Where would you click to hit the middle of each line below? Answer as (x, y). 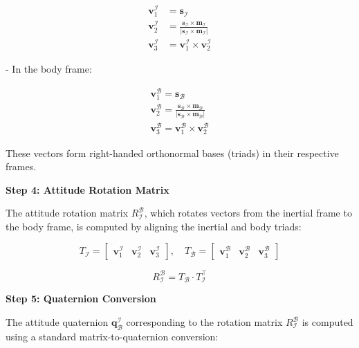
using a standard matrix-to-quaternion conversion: (112, 336)
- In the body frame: (49, 68)
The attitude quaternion (57, 322)
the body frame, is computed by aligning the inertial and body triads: (154, 226)
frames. (21, 166)
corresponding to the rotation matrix (204, 322)
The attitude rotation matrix (67, 213)
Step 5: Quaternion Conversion (81, 299)
